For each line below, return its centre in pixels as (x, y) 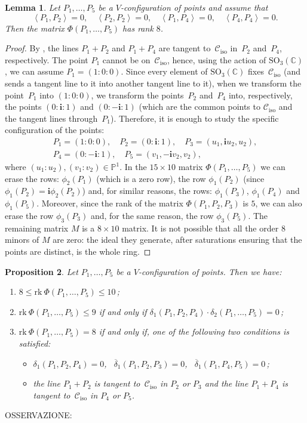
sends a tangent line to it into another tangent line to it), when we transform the (153, 83)
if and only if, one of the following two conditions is (194, 331)
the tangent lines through (51, 118)
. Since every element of (164, 71)
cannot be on (126, 59)
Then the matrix (35, 28)
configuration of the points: (55, 130)
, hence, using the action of (217, 59)
